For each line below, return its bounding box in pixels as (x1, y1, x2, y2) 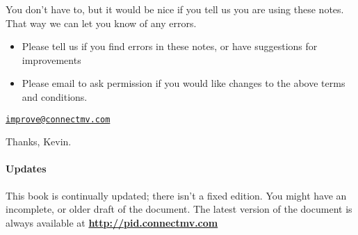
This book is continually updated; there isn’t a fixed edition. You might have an (6, 188, 347, 202)
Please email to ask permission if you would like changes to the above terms (22, 76, 345, 90)
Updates (6, 161, 47, 176)
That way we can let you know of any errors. (6, 15, 197, 30)
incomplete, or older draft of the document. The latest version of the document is (6, 202, 352, 216)
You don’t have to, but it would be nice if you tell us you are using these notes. (6, 2, 344, 16)
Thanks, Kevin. (6, 134, 72, 149)
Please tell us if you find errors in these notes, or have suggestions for (22, 39, 318, 54)
